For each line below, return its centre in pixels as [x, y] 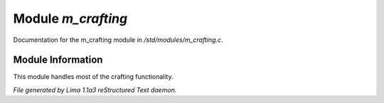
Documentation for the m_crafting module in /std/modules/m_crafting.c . [118, 40]
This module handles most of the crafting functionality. [93, 77]
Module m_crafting [70, 18]
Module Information [58, 60]
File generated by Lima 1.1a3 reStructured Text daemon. [95, 90]
